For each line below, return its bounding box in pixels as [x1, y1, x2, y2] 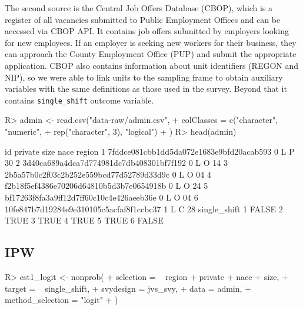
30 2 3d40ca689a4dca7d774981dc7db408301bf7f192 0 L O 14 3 [5, 156, 228, 169]
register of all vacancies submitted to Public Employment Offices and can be [5, 13, 281, 25]
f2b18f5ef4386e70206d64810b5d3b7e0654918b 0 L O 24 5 [5, 179, 208, 192]
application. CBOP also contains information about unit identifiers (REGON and [5, 59, 299, 71]
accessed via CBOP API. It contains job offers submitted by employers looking [5, 25, 289, 37]
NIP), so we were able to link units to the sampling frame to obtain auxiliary [5, 71, 283, 83]
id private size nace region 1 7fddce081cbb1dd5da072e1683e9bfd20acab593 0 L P [5, 145, 295, 157]
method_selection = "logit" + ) [5, 294, 118, 306]
